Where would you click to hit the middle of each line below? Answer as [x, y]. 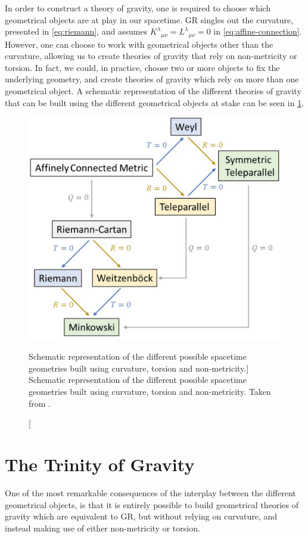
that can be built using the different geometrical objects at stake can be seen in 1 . [155, 102]
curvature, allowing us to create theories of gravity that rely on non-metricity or [151, 56]
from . [40, 403]
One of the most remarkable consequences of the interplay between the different [150, 492]
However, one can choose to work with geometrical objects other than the [139, 44]
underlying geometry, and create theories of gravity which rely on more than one [152, 79]
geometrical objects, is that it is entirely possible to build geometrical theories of [152, 504]
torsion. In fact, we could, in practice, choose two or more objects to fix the [142, 67]
